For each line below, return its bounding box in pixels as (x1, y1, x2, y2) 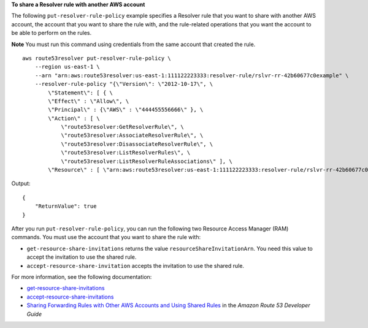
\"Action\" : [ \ (48, 115, 101, 122)
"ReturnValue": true (34, 203, 97, 210)
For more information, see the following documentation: (11, 273, 152, 280)
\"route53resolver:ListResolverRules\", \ (61, 149, 191, 156)
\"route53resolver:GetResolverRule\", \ (61, 123, 184, 131)
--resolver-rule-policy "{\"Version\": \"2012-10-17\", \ (34, 80, 213, 88)
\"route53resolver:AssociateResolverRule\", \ (61, 132, 204, 139)
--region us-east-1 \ (34, 63, 101, 71)
